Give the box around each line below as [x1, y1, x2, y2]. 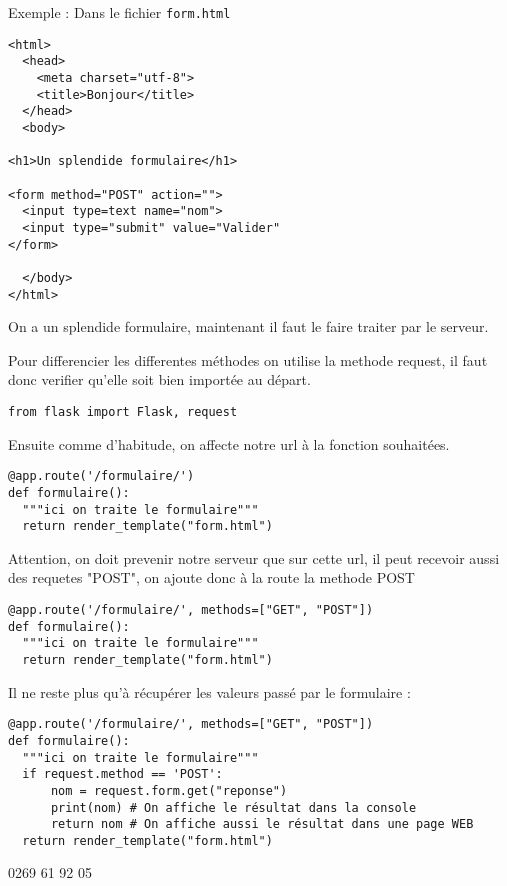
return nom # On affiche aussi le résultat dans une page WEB [50, 817, 474, 832]
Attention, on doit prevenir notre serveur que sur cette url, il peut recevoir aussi [8, 547, 500, 568]
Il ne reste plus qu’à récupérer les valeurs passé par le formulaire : [8, 681, 411, 702]
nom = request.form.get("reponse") [50, 783, 288, 798]
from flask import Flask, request [8, 404, 238, 419]
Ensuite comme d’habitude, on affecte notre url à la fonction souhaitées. [8, 433, 450, 454]
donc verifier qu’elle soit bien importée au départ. [8, 369, 311, 390]
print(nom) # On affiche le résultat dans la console [50, 800, 417, 815]
